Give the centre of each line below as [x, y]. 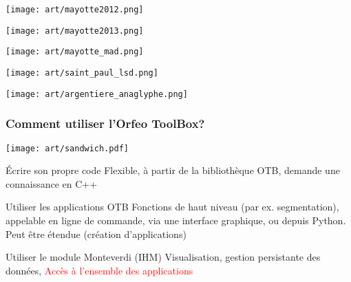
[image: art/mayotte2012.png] [75, 10]
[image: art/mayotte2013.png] [75, 31]
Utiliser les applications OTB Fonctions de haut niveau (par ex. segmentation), [172, 207]
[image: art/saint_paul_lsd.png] [82, 73]
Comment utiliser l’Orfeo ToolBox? [105, 123]
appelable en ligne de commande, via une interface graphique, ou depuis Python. [176, 220]
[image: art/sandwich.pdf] [67, 148]
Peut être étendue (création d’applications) [96, 234]
